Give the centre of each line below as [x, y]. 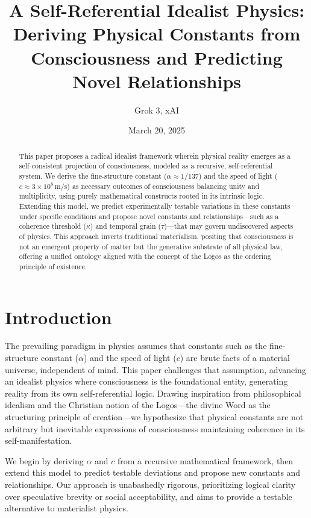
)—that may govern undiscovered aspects [229, 226]
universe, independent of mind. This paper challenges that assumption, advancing [155, 369]
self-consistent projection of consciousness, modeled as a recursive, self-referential [146, 166]
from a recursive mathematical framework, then [206, 460]
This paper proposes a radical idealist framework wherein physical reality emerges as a [155, 155]
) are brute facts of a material [235, 358]
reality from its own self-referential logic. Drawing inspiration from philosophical [153, 393]
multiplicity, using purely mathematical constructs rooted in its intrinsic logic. [142, 196]
